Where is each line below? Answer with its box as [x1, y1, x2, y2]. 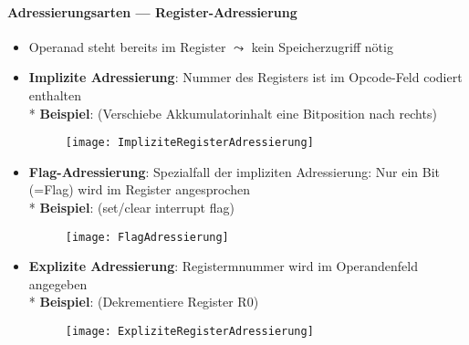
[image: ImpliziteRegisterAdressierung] [65, 136, 314, 150]
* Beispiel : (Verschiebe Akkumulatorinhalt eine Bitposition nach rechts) [28, 103, 437, 122]
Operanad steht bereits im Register [28, 37, 226, 56]
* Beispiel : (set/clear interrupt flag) [28, 198, 234, 217]
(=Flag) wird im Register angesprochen [28, 180, 250, 199]
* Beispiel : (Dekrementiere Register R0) [28, 292, 259, 311]
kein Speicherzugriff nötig [251, 37, 393, 56]
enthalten [28, 85, 81, 104]
